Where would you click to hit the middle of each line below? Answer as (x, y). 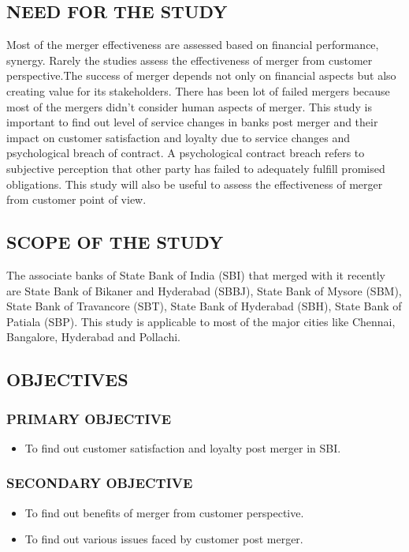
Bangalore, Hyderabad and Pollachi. (94, 337)
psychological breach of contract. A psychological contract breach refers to (186, 153)
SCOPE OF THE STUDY (115, 242)
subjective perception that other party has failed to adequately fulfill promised (196, 168)
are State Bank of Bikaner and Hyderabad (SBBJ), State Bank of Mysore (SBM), (204, 290)
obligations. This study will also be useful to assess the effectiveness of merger (195, 184)
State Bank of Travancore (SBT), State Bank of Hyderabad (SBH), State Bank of (204, 306)
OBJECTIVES (67, 379)
